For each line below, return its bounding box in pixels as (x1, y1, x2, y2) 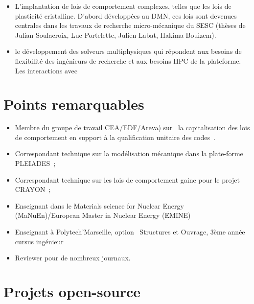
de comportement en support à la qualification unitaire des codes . (15, 132, 215, 142)
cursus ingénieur (15, 236, 64, 246)
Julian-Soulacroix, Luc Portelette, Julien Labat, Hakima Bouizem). (15, 29, 216, 40)
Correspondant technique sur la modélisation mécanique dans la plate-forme (15, 148, 243, 159)
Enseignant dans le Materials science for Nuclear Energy (15, 200, 184, 210)
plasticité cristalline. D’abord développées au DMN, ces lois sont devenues (15, 10, 237, 21)
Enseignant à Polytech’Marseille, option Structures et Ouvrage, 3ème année (15, 227, 245, 237)
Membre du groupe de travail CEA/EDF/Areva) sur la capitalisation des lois (15, 122, 250, 133)
